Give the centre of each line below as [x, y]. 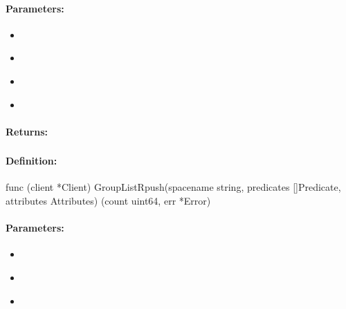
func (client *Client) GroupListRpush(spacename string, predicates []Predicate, [173, 187]
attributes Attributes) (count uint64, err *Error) [108, 201]
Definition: [31, 161]
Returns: [27, 131]
